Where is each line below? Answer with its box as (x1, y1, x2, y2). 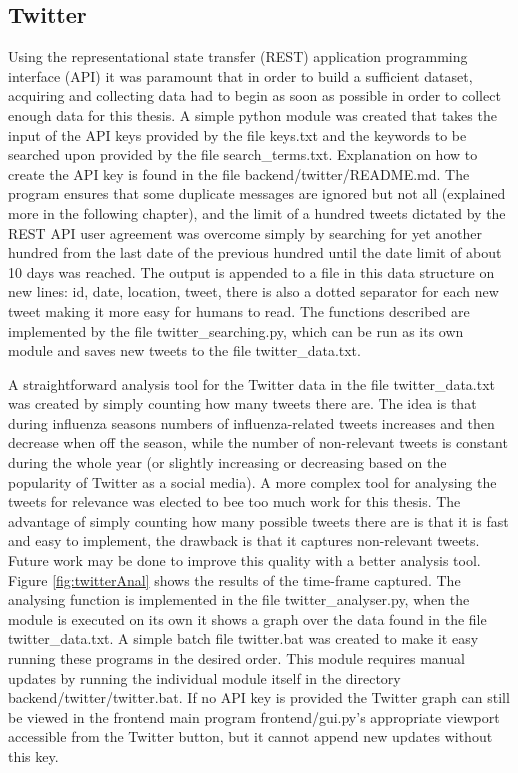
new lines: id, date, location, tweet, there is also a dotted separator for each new (8, 281, 499, 302)
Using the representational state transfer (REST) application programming (8, 46, 468, 67)
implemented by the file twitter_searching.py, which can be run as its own (8, 320, 464, 341)
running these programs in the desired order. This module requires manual (8, 648, 465, 669)
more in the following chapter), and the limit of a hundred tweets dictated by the (8, 202, 506, 223)
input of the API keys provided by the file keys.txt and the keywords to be (8, 124, 467, 145)
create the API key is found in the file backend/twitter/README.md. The (8, 163, 470, 184)
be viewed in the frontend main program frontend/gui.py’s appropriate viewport (8, 706, 500, 727)
